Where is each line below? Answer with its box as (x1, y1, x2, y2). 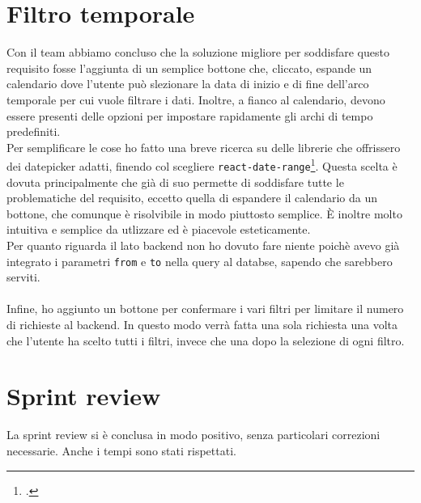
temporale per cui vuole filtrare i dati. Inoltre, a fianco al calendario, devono (6, 91, 385, 108)
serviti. (6, 268, 40, 285)
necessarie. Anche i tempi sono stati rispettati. (6, 442, 236, 459)
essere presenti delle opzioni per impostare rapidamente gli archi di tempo (6, 107, 373, 124)
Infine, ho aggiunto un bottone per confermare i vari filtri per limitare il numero (6, 300, 404, 317)
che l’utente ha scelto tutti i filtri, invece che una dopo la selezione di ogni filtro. (6, 332, 405, 349)
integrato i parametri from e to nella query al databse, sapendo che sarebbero (6, 252, 393, 269)
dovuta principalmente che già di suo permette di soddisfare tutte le (6, 173, 344, 190)
